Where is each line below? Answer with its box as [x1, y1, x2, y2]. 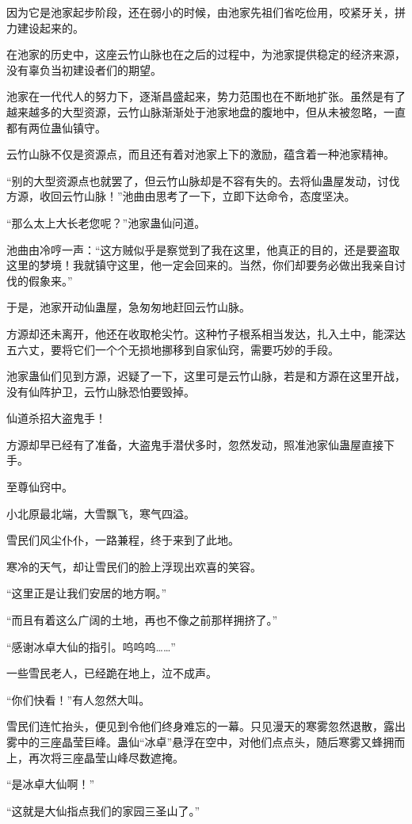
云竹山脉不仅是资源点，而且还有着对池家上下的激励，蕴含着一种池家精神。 [6, 146, 395, 162]
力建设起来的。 [6, 19, 84, 36]
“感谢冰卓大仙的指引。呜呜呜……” [6, 638, 176, 654]
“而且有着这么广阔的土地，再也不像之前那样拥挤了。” [6, 612, 278, 628]
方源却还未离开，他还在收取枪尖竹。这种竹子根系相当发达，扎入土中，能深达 [6, 325, 406, 341]
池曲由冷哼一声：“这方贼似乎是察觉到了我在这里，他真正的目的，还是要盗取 [6, 241, 400, 257]
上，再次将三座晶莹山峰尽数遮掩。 [6, 749, 184, 765]
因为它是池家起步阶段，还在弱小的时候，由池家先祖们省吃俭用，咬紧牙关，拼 [6, 4, 406, 20]
